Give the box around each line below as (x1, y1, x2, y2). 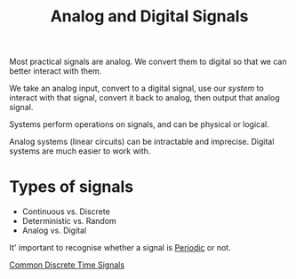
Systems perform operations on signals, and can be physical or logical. (9, 119, 269, 130)
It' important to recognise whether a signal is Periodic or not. (9, 243, 231, 253)
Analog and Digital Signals (50, 6, 249, 27)
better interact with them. (9, 66, 102, 76)
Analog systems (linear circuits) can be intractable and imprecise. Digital (9, 136, 275, 147)
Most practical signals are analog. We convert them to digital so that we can (9, 56, 287, 68)
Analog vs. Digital (21, 225, 87, 236)
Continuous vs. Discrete (21, 206, 111, 217)
